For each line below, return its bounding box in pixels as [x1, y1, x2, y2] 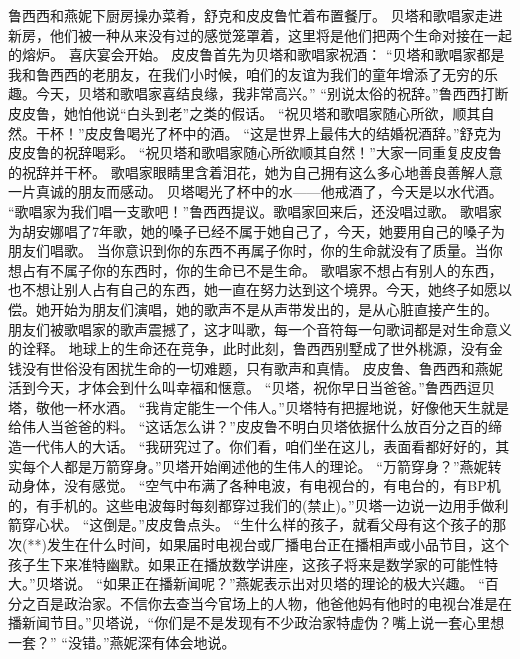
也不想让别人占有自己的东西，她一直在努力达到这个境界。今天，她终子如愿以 [8, 279, 512, 300]
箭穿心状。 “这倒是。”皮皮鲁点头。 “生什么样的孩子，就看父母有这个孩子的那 [8, 514, 507, 535]
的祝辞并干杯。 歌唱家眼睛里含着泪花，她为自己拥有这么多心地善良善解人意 [8, 161, 503, 182]
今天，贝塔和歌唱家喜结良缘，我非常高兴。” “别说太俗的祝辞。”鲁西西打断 [35, 83, 509, 104]
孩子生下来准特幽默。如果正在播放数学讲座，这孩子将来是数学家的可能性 [8, 553, 484, 574]
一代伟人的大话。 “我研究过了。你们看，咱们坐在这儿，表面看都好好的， [21, 436, 496, 457]
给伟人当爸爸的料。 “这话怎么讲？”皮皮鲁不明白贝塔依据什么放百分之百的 [8, 416, 488, 437]
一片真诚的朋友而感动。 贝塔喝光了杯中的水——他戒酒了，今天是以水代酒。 [8, 181, 503, 202]
